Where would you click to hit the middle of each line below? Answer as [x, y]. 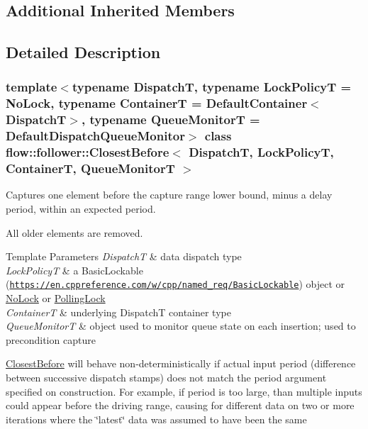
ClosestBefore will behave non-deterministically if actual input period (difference [181, 363]
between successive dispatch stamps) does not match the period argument [166, 377]
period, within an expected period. [81, 208]
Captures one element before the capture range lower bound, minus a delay [169, 195]
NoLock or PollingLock [56, 298]
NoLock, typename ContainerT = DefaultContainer [157, 103]
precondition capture [51, 339]
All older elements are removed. [74, 232]
